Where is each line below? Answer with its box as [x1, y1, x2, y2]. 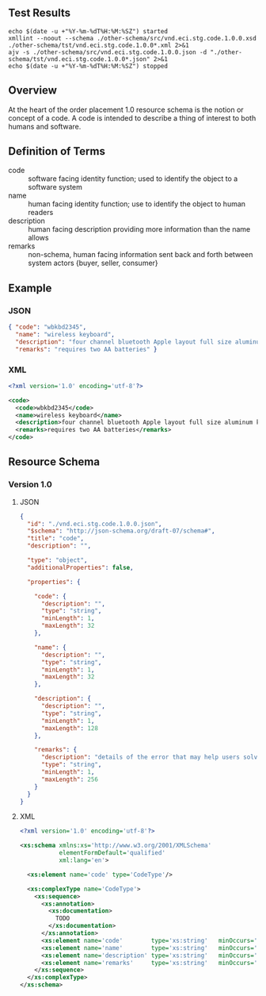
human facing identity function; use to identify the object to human [28, 199, 246, 209]
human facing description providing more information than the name [28, 225, 251, 234]
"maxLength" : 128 [40, 724, 99, 733]
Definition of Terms [8, 144, 105, 158]
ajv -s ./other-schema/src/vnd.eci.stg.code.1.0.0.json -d [8, 48, 207, 56]
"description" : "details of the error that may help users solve [40, 753, 261, 761]
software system [28, 183, 83, 192]
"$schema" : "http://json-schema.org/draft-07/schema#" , [27, 527, 215, 535]
